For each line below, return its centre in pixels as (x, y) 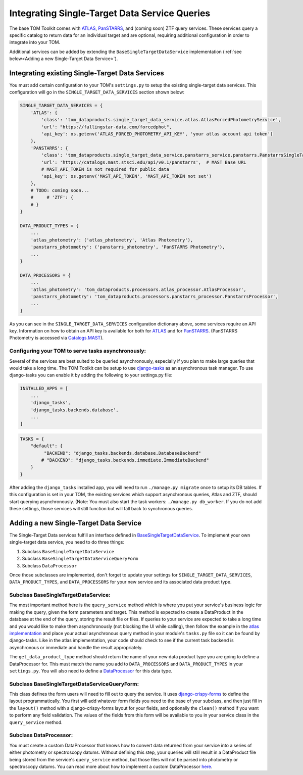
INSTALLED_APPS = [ (44, 389)
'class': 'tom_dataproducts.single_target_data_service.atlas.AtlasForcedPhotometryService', (161, 120)
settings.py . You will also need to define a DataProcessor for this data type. (91, 671)
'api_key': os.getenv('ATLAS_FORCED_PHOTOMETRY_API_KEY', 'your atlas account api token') (157, 134)
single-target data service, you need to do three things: (67, 542)
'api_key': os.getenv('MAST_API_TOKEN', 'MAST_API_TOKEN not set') (127, 176)
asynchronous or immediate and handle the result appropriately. (76, 647)
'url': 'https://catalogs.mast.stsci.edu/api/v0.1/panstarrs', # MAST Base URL (144, 162)
